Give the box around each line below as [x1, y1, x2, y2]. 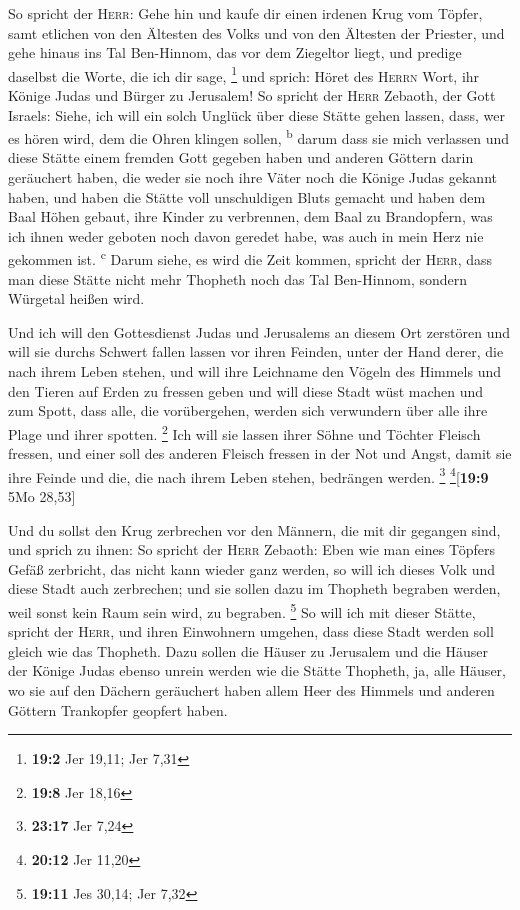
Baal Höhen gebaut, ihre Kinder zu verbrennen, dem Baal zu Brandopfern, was [8, 206, 493, 227]
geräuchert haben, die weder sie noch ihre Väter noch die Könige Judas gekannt [8, 167, 497, 188]
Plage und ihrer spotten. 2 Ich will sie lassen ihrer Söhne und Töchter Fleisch [8, 420, 481, 444]
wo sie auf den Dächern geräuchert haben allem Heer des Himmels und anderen [8, 679, 495, 700]
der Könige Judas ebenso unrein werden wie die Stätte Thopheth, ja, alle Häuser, [8, 660, 506, 681]
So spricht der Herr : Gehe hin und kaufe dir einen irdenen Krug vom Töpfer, [8, 3, 483, 23]
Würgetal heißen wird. [8, 288, 145, 309]
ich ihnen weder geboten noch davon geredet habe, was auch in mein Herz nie [8, 225, 484, 246]
